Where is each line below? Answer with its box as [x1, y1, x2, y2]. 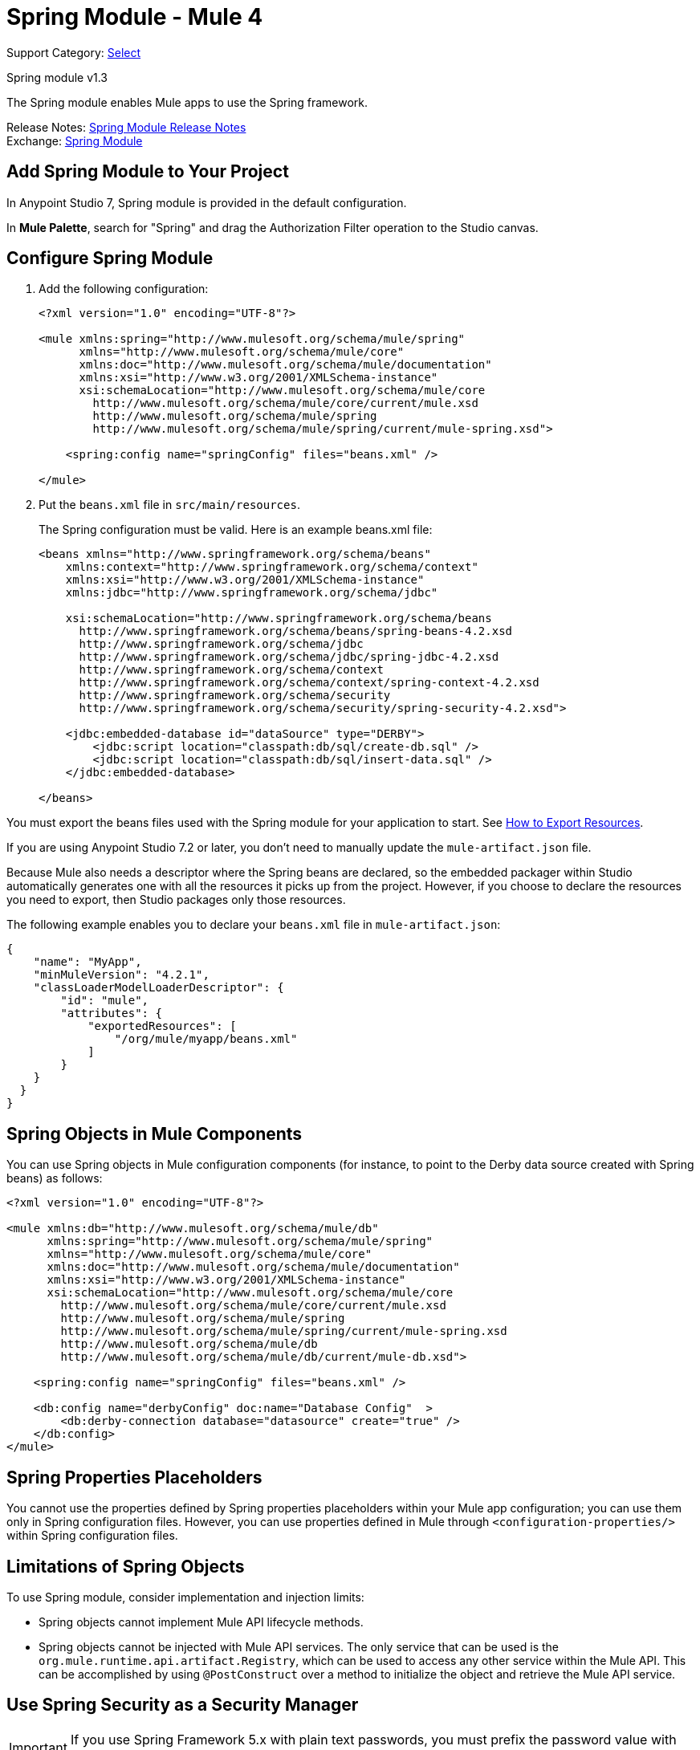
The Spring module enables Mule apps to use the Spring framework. [6, 95, 368, 109]
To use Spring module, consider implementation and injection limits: [6, 1589, 364, 1604]
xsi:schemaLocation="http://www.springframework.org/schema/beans [65, 612, 492, 625]
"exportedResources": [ [87, 1019, 237, 1033]
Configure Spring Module [6, 248, 214, 269]
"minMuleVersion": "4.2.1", [33, 968, 210, 982]
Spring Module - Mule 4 [6, 3, 263, 31]
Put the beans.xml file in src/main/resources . [39, 498, 300, 512]
